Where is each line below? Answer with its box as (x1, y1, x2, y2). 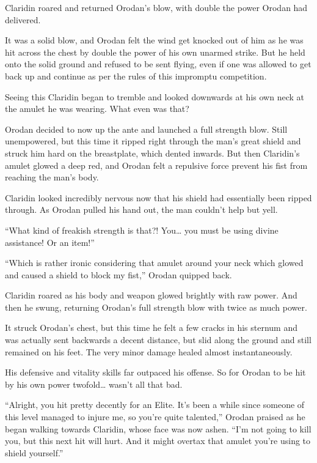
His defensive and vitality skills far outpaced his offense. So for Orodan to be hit (5, 366, 306, 379)
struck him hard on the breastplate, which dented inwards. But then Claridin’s (5, 146, 300, 159)
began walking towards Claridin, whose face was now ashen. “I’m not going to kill (5, 422, 312, 435)
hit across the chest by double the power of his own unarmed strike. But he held (5, 45, 305, 58)
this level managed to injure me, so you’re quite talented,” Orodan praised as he (5, 410, 305, 423)
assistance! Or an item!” (5, 235, 95, 248)
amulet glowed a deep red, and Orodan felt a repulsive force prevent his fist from (5, 158, 308, 171)
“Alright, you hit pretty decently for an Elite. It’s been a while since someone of (5, 398, 305, 411)
